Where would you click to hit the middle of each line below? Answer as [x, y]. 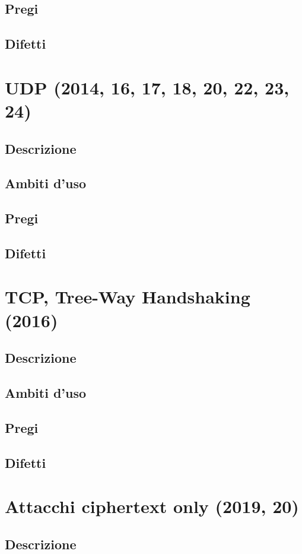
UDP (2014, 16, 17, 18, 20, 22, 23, [147, 87]
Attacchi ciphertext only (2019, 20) [152, 506]
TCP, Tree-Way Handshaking [128, 297]
